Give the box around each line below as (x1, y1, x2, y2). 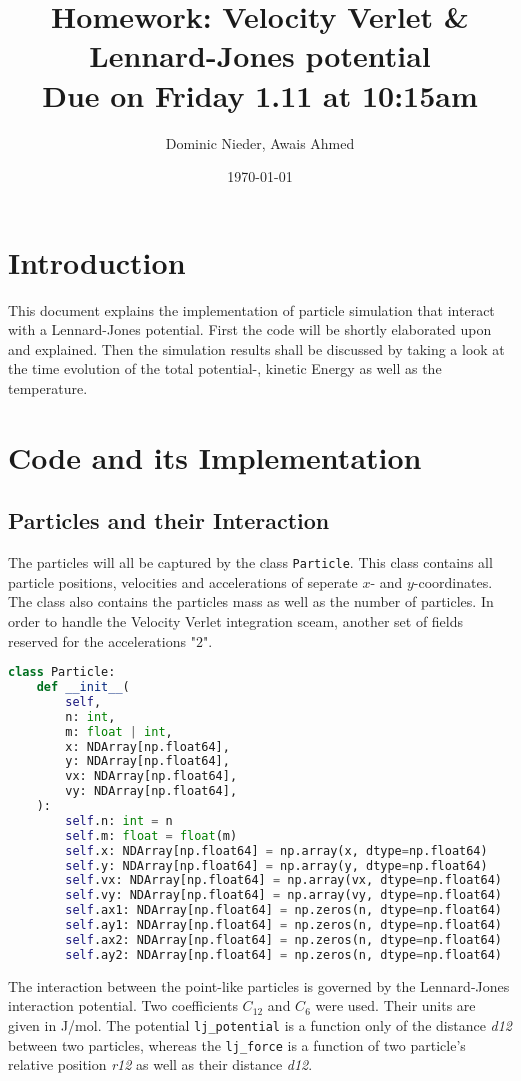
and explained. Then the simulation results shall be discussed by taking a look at (8, 338, 505, 359)
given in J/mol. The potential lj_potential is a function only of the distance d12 (8, 1014, 513, 1035)
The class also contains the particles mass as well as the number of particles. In (8, 591, 494, 612)
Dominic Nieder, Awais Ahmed (165, 132, 355, 153)
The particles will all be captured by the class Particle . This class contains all (8, 552, 493, 573)
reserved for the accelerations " (8, 630, 196, 651)
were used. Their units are (315, 995, 476, 1016)
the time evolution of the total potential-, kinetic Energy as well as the (8, 358, 442, 379)
